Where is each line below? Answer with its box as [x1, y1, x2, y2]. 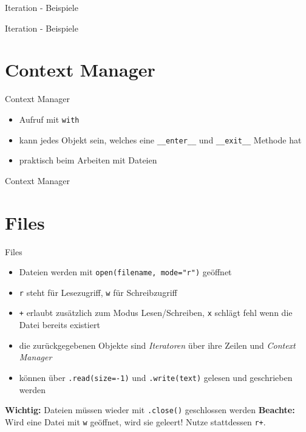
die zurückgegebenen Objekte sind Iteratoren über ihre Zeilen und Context [19, 338, 296, 351]
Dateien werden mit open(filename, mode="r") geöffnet [19, 266, 232, 278]
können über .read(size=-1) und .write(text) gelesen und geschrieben [19, 371, 293, 383]
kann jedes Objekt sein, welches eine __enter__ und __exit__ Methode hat [19, 133, 302, 146]
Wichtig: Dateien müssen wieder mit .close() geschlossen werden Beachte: [5, 403, 295, 416]
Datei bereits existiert [19, 318, 100, 331]
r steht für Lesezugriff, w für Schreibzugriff [19, 286, 177, 298]
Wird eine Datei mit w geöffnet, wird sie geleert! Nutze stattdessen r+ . [5, 415, 266, 428]
